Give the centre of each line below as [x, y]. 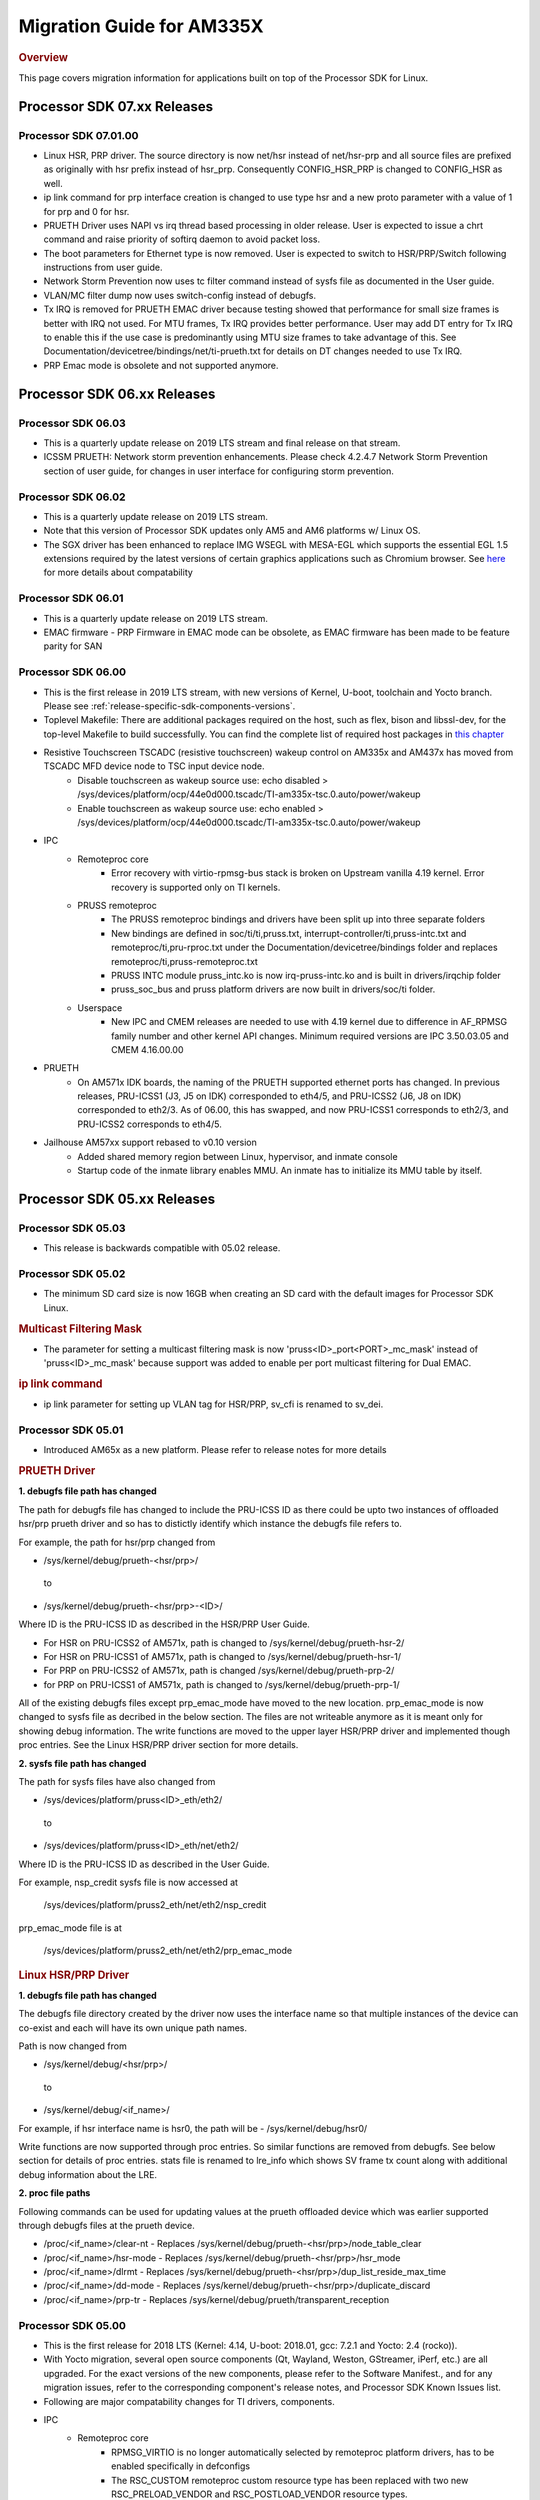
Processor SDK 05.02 [72, 1273]
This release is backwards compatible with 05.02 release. [162, 1248]
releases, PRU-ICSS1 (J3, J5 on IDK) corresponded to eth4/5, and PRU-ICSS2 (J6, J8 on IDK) [269, 1096]
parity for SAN [73, 646]
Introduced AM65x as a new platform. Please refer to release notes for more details [215, 1450]
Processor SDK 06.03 [72, 423]
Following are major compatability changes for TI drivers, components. [189, 2401]
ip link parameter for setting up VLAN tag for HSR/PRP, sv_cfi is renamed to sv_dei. [213, 1404]
